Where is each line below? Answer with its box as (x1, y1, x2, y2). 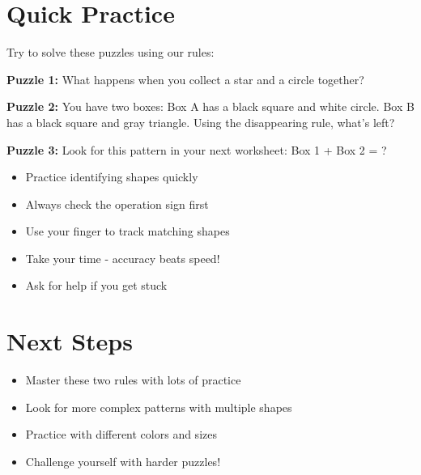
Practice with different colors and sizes (25, 426, 217, 443)
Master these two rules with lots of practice (25, 371, 241, 388)
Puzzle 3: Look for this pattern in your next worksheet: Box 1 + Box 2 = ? (6, 141, 387, 158)
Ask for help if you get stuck (25, 277, 168, 294)
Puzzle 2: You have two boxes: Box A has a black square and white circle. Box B (6, 98, 415, 115)
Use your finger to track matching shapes (25, 223, 230, 240)
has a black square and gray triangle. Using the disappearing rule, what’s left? (6, 113, 395, 130)
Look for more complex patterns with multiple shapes (25, 398, 292, 415)
